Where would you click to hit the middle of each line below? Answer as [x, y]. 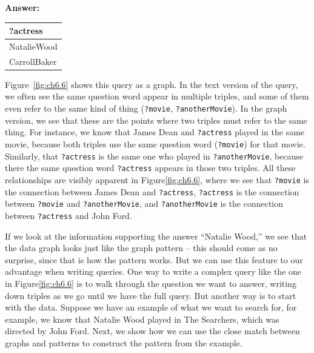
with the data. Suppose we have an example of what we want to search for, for [151, 307]
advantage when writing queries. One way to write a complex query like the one [153, 271]
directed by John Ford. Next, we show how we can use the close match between [152, 331]
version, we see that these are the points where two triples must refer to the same [156, 120]
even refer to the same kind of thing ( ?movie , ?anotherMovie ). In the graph [146, 108]
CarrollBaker [33, 61]
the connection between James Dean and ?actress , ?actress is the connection [152, 191]
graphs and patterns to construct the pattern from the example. [124, 342]
